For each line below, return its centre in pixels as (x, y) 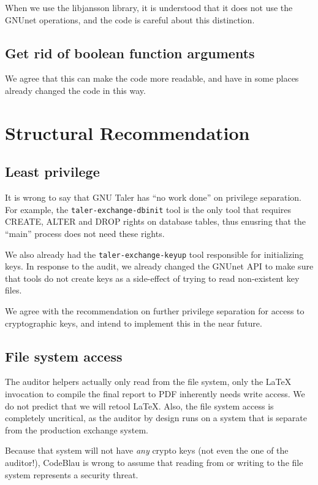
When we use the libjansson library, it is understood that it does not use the (149, 7)
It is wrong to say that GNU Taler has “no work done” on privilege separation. (153, 197)
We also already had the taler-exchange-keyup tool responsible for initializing (154, 254)
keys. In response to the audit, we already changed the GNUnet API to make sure (159, 266)
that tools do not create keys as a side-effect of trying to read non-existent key (152, 278)
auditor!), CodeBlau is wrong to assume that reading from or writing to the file (154, 462)
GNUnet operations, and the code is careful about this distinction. (130, 19)
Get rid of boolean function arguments (130, 52)
